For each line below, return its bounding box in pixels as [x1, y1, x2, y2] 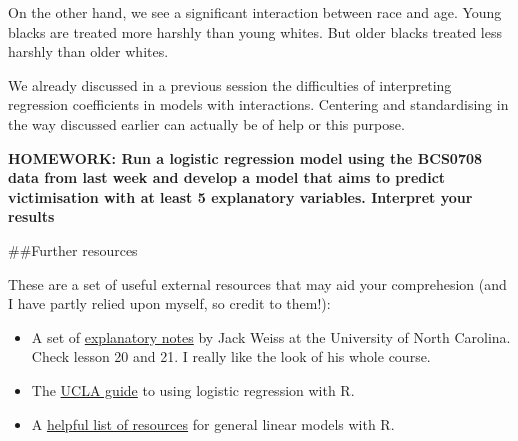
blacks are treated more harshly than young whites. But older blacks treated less [8, 21, 502, 42]
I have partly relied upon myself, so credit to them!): [8, 293, 331, 314]
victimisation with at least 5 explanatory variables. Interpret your [8, 186, 473, 207]
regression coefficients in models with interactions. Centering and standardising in [8, 94, 509, 115]
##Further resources [8, 239, 138, 260]
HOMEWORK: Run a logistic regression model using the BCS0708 [8, 147, 483, 168]
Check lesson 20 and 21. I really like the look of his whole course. [31, 346, 431, 367]
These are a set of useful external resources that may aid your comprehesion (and [8, 273, 507, 294]
